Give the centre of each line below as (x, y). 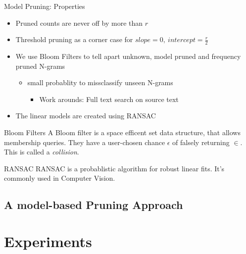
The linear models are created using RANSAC (86, 116)
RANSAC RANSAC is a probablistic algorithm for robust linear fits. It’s (114, 168)
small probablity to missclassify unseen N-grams (100, 82)
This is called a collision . (42, 152)
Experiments (48, 241)
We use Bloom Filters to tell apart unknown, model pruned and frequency (128, 56)
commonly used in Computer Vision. (60, 178)
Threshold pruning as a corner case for (74, 39)
